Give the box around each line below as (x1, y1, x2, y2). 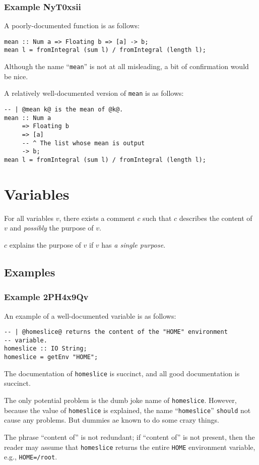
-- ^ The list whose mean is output (22, 139, 145, 147)
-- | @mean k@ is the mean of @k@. (4, 106, 123, 113)
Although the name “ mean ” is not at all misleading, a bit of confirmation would (4, 61, 249, 72)
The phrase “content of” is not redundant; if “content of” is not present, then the (4, 431, 255, 442)
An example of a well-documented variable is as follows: (4, 310, 176, 321)
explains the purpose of (9, 239, 81, 250)
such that (143, 212, 172, 223)
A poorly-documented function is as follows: (4, 20, 140, 31)
